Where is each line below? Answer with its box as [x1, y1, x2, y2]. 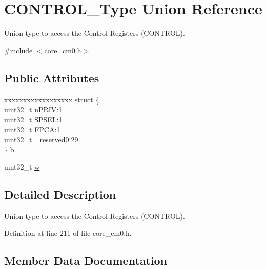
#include [4, 45, 33, 55]
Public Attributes [4, 70, 99, 86]
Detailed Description [4, 187, 116, 202]
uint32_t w [4, 161, 40, 172]
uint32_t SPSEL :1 [4, 114, 63, 125]
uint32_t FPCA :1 [4, 124, 60, 135]
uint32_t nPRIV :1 [4, 104, 63, 115]
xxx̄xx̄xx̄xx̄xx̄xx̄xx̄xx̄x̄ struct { [4, 94, 99, 105]
